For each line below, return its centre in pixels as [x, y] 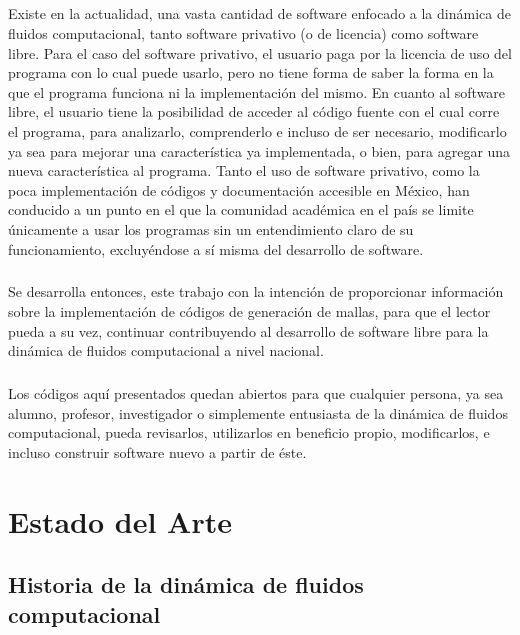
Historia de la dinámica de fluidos [186, 584]
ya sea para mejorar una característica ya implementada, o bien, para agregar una [259, 150]
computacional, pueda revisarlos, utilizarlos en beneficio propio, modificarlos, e [249, 432]
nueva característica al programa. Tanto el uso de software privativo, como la [244, 170]
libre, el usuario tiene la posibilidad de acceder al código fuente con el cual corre [254, 111]
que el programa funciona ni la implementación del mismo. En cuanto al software [257, 91]
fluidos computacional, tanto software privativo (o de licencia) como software [243, 32]
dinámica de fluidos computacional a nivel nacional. [166, 350]
